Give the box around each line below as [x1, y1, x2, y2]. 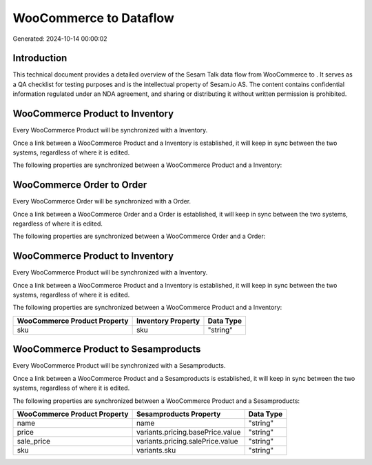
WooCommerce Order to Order [12, 179, 147, 191]
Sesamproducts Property [136, 409, 221, 419]
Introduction [12, 52, 68, 64]
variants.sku [136, 445, 176, 455]
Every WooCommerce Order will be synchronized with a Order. [12, 197, 192, 206]
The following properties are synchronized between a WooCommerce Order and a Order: [12, 232, 266, 241]
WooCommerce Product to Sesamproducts [12, 344, 201, 355]
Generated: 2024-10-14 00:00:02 [12, 34, 107, 43]
